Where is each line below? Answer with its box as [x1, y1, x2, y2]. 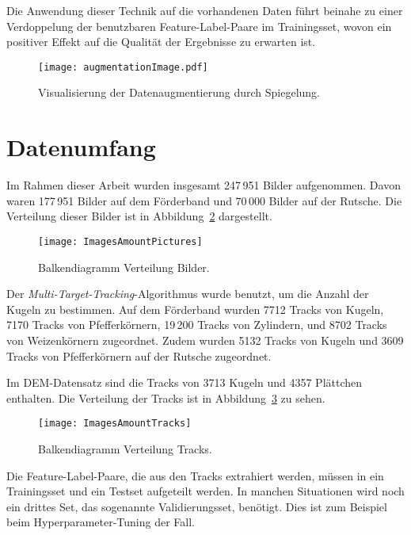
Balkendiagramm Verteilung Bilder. [38, 258, 210, 275]
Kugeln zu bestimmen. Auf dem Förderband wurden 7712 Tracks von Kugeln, [6, 300, 384, 317]
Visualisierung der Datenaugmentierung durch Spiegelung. [38, 84, 321, 101]
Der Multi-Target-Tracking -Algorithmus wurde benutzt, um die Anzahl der [6, 285, 369, 302]
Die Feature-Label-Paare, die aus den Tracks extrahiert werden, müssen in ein [6, 467, 384, 483]
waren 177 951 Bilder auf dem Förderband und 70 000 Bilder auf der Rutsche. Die [6, 192, 402, 208]
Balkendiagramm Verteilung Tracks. [38, 441, 212, 457]
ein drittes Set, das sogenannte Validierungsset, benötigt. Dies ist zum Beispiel [6, 498, 387, 514]
